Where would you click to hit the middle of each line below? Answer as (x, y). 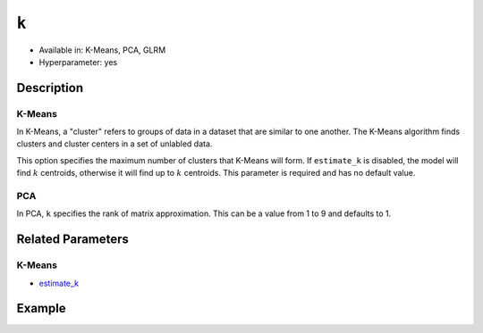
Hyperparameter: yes (78, 62)
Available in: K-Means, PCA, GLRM (102, 50)
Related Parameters (73, 240)
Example (41, 308)
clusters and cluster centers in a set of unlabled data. (114, 144)
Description (50, 88)
